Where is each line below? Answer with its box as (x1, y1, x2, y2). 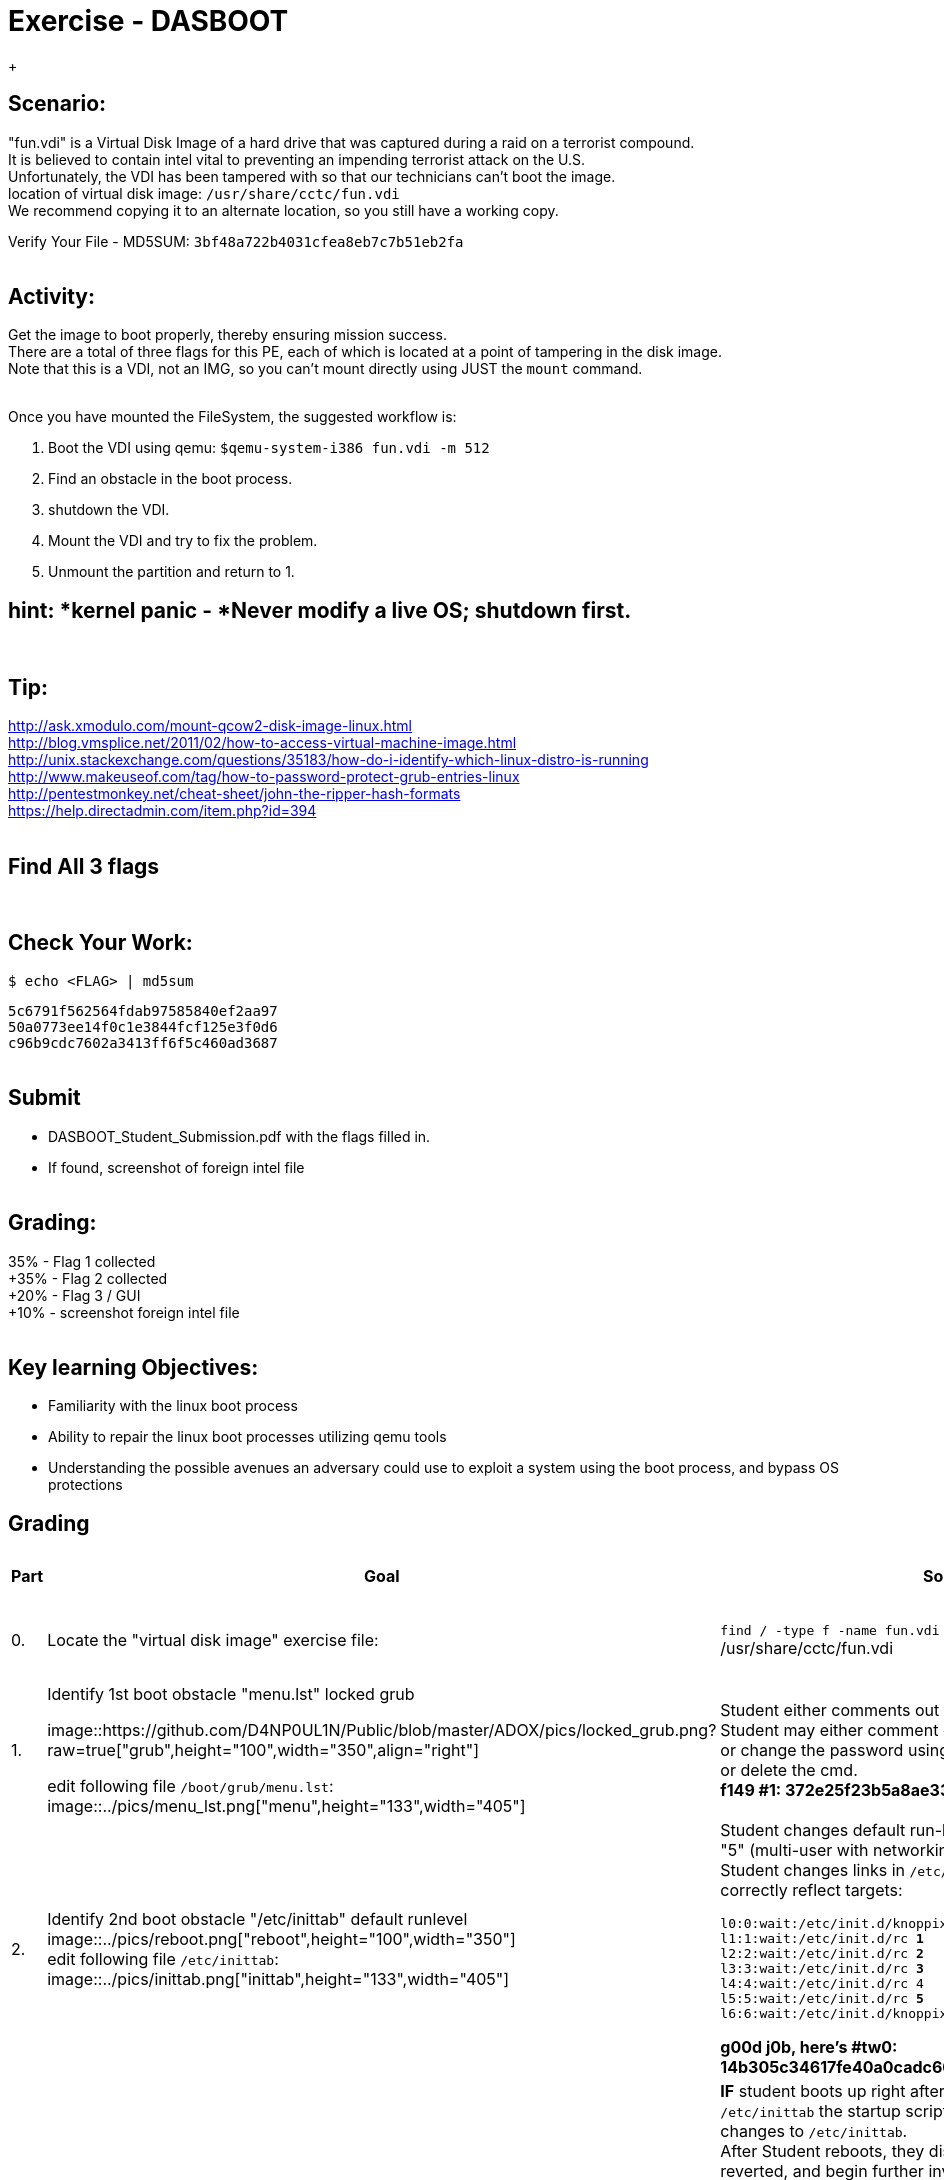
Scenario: (8, 91, 107, 117)
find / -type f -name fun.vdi (720, 1622, 940, 1638)
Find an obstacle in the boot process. (48, 470, 293, 488)
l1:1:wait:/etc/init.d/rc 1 (720, 1931, 924, 1947)
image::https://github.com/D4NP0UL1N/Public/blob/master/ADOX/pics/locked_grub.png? (47, 1720, 717, 1741)
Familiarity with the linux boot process (48, 1397, 298, 1415)
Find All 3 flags (8, 853, 160, 879)
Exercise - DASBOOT (8, 4, 289, 38)
